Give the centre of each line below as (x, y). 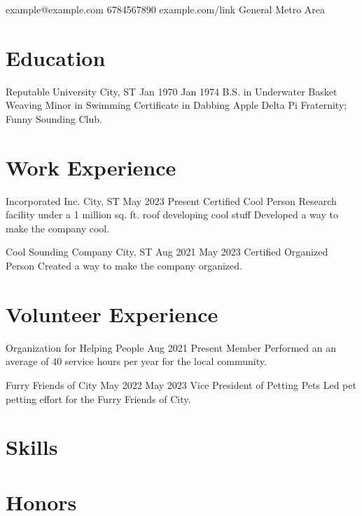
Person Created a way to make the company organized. (124, 265)
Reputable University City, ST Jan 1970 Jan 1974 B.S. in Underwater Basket (172, 91)
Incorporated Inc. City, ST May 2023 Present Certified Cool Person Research (171, 200)
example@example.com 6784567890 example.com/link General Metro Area (166, 9)
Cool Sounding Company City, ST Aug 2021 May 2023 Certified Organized (167, 252)
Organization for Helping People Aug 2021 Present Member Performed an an (171, 347)
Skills (32, 447)
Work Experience (91, 167)
